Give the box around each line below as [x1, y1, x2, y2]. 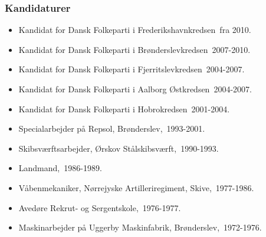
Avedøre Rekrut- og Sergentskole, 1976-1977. [18, 201, 181, 213]
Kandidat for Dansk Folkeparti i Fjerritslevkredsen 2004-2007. [18, 63, 245, 75]
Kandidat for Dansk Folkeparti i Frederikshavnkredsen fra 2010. [18, 24, 251, 36]
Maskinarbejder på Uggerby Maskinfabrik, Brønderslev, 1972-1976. [18, 221, 262, 233]
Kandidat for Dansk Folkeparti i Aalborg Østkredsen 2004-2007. [18, 83, 252, 95]
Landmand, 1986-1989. [18, 162, 102, 174]
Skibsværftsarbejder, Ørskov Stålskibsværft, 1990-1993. [18, 142, 219, 154]
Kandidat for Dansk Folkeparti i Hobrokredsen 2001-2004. [18, 102, 230, 115]
